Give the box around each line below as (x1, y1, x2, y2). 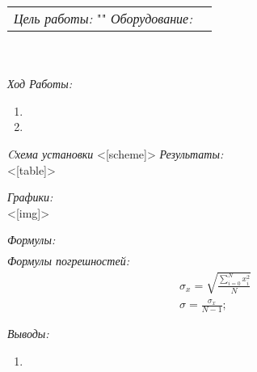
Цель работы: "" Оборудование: (14, 9, 193, 27)
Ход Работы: (7, 75, 72, 92)
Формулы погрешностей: (7, 252, 129, 269)
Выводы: (7, 325, 49, 342)
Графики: (7, 188, 53, 205)
